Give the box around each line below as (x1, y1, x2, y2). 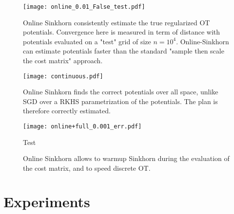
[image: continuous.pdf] (23, 72, 103, 80)
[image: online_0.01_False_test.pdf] (23, 3, 145, 10)
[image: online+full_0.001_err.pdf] (23, 123, 142, 130)
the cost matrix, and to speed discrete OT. (23, 162, 151, 173)
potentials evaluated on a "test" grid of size (23, 36, 151, 46)
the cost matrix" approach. (23, 55, 103, 66)
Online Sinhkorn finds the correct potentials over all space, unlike (23, 87, 218, 97)
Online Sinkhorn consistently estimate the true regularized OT (23, 17, 210, 27)
